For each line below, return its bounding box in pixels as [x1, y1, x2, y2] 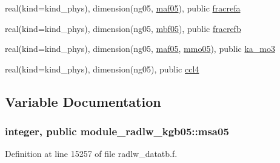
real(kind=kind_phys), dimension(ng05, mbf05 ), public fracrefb [5, 22, 241, 34]
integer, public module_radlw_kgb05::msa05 [5, 124, 229, 139]
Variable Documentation [5, 92, 161, 110]
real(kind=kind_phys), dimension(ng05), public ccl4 [5, 62, 199, 75]
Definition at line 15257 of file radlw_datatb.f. [5, 147, 178, 160]
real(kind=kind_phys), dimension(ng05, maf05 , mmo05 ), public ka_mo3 [5, 42, 275, 55]
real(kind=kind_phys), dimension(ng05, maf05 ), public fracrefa [5, 2, 241, 14]
